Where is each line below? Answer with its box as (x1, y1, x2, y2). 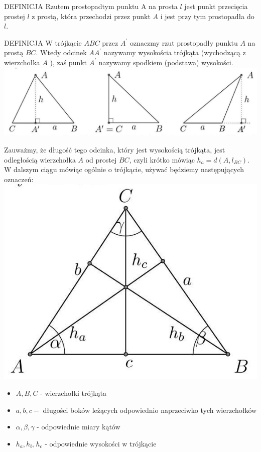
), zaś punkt (50, 57, 87, 67)
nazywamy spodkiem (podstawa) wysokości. (98, 57, 233, 67)
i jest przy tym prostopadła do (160, 11, 254, 21)
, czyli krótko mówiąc (129, 154, 195, 165)
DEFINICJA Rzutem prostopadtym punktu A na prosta (4, 1, 178, 11)
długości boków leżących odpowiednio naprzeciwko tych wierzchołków (43, 404, 257, 415)
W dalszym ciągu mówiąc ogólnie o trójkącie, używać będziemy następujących (4, 164, 244, 175)
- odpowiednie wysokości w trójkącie (45, 438, 157, 448)
